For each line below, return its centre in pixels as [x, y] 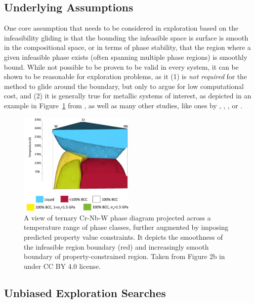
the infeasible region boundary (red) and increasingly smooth [116, 246]
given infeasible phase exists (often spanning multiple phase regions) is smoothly [126, 57]
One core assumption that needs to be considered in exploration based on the [121, 28]
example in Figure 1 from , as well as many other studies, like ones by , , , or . [123, 105]
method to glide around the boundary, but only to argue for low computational [124, 86]
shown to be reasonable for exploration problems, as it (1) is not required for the [126, 76]
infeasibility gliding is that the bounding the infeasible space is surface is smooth [126, 37]
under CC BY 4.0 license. [62, 266]
